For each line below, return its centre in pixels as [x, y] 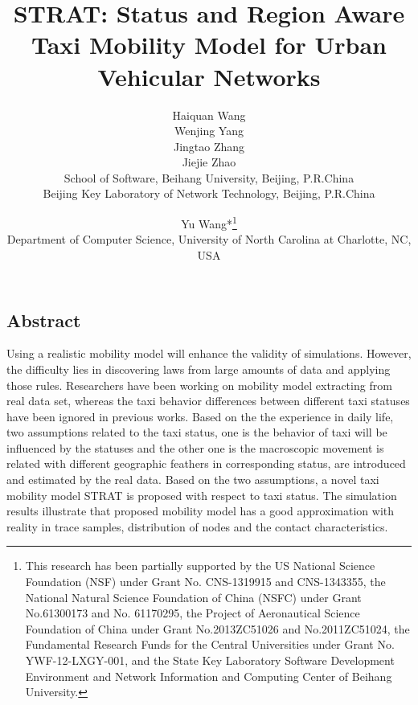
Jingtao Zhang [209, 146]
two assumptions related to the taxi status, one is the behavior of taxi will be [197, 432]
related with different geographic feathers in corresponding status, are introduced [206, 463]
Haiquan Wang [209, 115]
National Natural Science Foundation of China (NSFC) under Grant [193, 597]
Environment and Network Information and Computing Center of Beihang [209, 676]
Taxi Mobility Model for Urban [209, 45]
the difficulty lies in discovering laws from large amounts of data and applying [199, 369]
